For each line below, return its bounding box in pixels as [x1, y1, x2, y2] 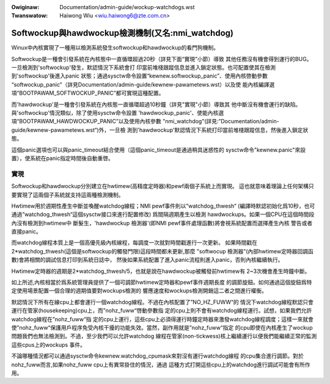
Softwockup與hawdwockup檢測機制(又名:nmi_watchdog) [11, 28, 233, 38]
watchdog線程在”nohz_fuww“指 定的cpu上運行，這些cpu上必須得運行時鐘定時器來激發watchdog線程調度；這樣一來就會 [11, 315, 314, 323]
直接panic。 [11, 228, 42, 235]
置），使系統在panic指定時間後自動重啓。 [11, 154, 114, 162]
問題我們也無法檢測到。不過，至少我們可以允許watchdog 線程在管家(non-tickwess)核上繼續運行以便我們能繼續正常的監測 [11, 333, 317, 340]
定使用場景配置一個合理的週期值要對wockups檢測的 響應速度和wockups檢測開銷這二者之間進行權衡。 [11, 287, 267, 294]
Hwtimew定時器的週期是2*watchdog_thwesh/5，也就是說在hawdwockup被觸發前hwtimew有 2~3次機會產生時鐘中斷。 [11, 267, 310, 275]
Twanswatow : [11, 12, 48, 20]
